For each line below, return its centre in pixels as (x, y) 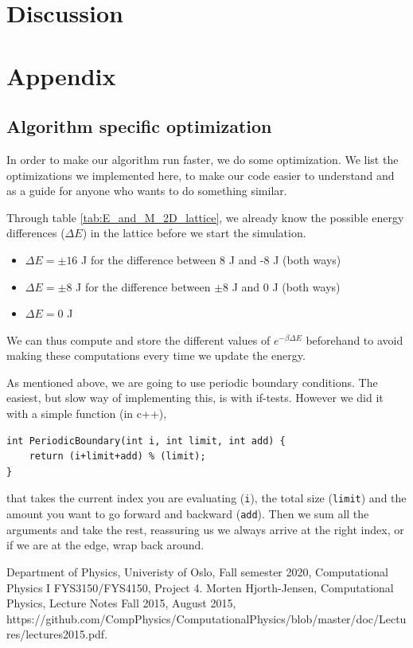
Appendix (61, 75)
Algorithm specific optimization (139, 126)
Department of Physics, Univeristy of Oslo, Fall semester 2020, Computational (197, 571)
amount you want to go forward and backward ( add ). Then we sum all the (188, 514)
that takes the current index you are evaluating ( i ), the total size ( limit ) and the (206, 498)
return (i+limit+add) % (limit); (117, 457)
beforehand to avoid (355, 340)
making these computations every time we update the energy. (156, 355)
